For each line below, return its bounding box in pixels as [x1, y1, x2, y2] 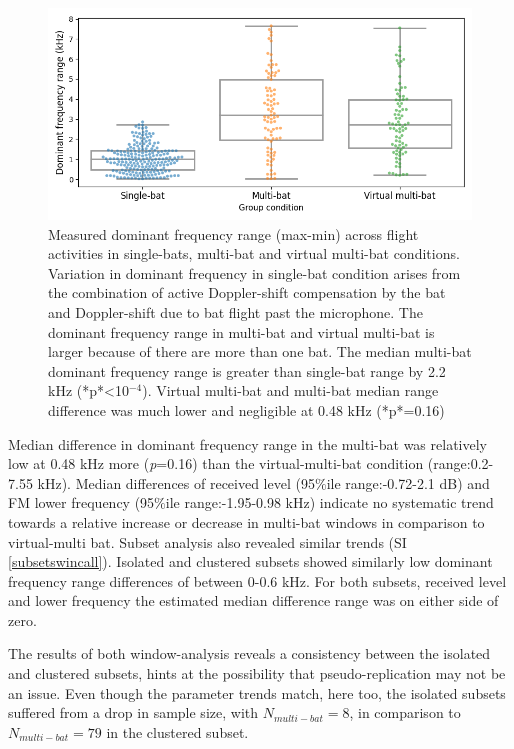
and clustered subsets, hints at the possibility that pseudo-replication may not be [8, 663, 506, 684]
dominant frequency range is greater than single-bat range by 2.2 [48, 360, 446, 381]
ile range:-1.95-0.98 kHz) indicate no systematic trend [165, 492, 494, 513]
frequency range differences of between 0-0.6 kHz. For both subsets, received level [8, 570, 507, 591]
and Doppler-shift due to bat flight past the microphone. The [48, 301, 423, 322]
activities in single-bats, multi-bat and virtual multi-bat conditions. [48, 243, 460, 264]
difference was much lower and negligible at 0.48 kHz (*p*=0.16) [48, 399, 445, 420]
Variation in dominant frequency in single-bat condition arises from [48, 262, 461, 283]
